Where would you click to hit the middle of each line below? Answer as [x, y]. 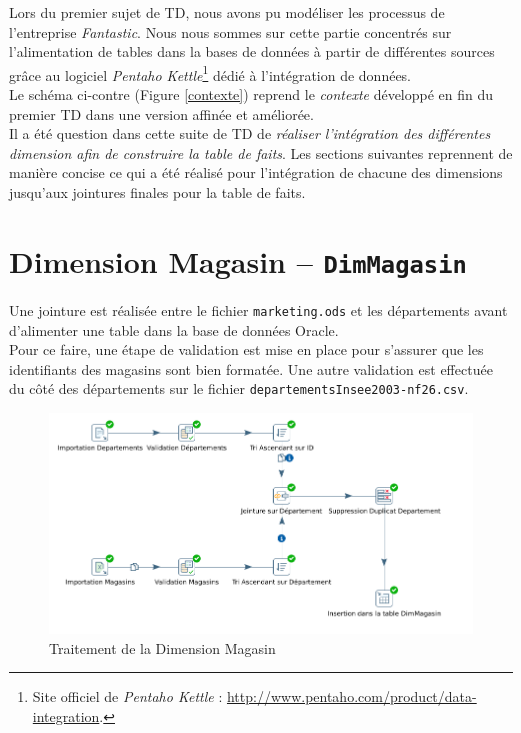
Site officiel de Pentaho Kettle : [127, 696]
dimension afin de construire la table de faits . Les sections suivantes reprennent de [261, 152]
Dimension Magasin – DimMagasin [238, 260]
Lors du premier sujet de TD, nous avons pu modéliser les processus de [227, 12]
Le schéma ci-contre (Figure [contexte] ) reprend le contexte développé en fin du [251, 94]
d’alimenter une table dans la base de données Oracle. [174, 329]
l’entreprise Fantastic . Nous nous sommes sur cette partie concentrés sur [230, 31]
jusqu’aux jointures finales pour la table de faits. [157, 192]
